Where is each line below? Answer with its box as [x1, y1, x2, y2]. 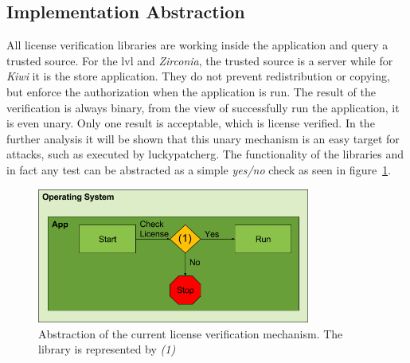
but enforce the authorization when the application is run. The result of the [6, 83, 376, 100]
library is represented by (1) [38, 341, 176, 357]
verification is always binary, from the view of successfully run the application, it [6, 99, 400, 115]
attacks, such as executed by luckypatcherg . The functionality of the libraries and [6, 146, 404, 162]
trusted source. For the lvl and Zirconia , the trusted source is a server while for [6, 52, 393, 68]
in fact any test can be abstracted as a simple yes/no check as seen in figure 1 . [6, 161, 392, 178]
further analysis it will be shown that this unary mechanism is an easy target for [6, 130, 400, 146]
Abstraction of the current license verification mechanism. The [38, 325, 343, 342]
